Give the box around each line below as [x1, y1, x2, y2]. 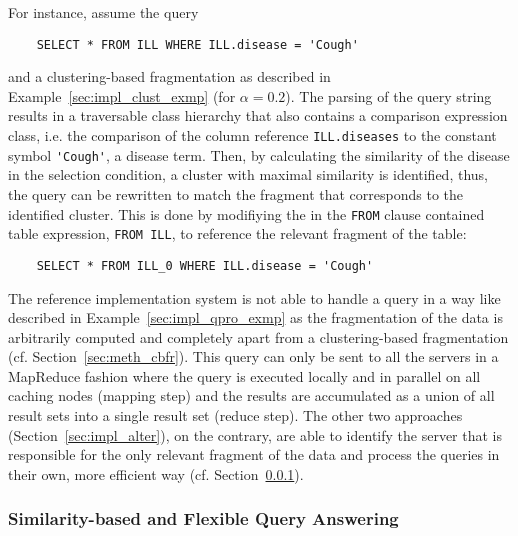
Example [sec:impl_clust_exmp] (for [8, 85, 236, 106]
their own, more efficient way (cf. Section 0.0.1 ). [8, 463, 304, 484]
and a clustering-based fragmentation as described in [8, 66, 331, 87]
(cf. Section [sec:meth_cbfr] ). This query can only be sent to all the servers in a [8, 346, 499, 367]
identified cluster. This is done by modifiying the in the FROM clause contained [8, 203, 485, 224]
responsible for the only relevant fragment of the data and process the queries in [8, 444, 500, 465]
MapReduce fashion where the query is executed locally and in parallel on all [8, 365, 481, 386]
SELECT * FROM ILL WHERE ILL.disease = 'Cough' [36, 37, 359, 52]
